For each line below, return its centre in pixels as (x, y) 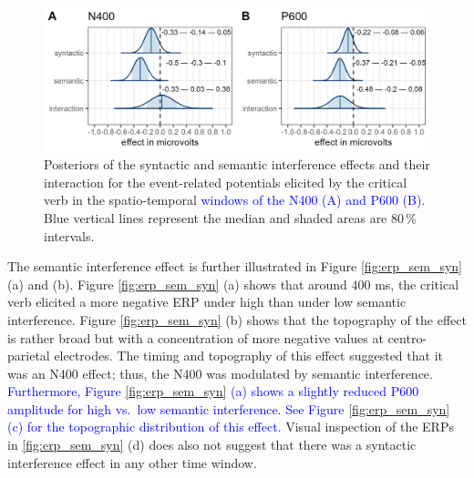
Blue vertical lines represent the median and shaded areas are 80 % (230, 217)
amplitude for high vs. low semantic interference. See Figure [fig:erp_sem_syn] (229, 408)
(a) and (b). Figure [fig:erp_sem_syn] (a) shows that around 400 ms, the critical (233, 284)
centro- (407, 337)
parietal (29, 356)
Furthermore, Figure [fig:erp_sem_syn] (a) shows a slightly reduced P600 (213, 391)
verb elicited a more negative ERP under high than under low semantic (207, 302)
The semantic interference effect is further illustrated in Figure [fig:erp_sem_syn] (235, 266)
